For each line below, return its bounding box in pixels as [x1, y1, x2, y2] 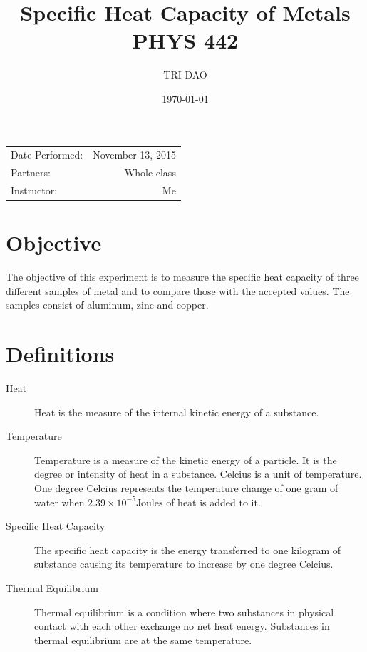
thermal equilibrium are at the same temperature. [34, 632, 252, 647]
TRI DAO [163, 67, 207, 82]
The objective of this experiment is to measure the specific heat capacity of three [6, 269, 359, 284]
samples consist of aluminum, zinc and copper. [6, 297, 209, 312]
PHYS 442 [132, 26, 239, 55]
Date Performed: [11, 147, 83, 162]
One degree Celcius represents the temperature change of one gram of [34, 481, 338, 496]
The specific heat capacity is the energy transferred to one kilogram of [34, 542, 341, 557]
